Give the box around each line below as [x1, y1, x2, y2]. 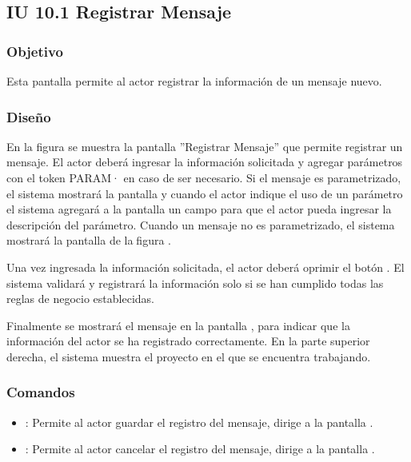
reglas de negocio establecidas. [6, 290, 154, 307]
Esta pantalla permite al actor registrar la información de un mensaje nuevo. [6, 73, 382, 89]
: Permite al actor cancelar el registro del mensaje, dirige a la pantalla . [25, 440, 375, 457]
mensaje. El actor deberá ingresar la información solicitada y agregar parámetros [6, 153, 403, 170]
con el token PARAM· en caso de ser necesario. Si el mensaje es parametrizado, [6, 169, 401, 185]
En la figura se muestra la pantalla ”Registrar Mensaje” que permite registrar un [6, 137, 403, 154]
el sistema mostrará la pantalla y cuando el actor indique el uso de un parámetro [6, 185, 403, 201]
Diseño [6, 106, 51, 126]
